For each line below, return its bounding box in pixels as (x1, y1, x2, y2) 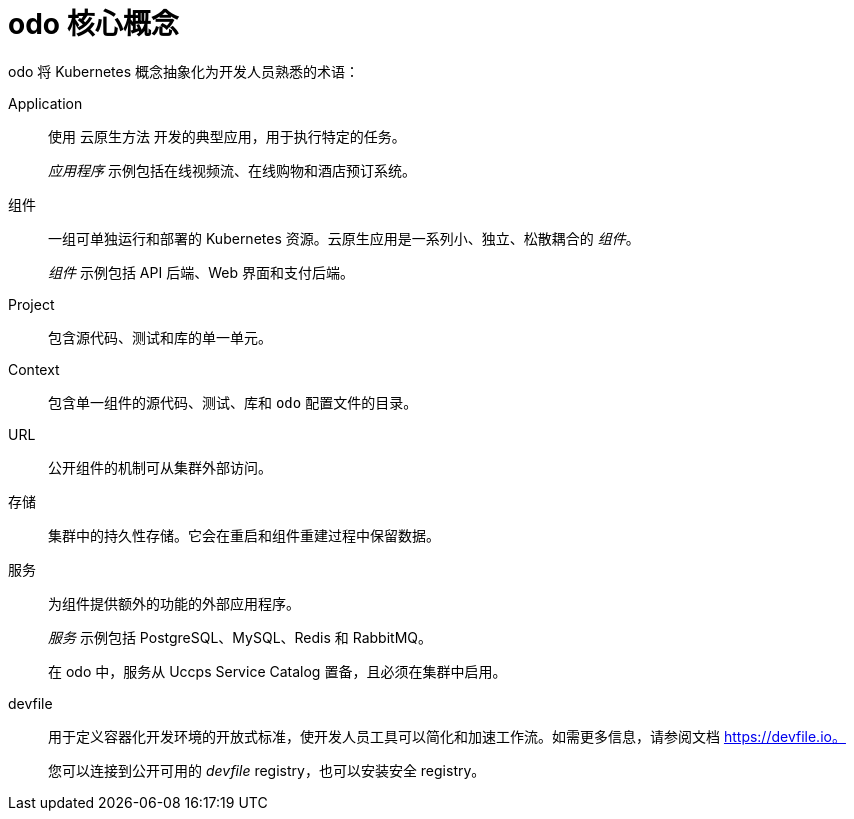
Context (8, 360, 60, 378)
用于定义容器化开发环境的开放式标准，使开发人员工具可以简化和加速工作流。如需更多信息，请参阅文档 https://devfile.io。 (48, 727, 846, 745)
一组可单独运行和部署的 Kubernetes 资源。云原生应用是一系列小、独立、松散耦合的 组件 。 (48, 229, 640, 247)
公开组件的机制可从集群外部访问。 (48, 458, 272, 476)
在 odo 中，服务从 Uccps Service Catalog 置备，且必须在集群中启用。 (48, 662, 507, 680)
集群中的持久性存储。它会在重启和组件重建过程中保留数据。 (48, 526, 440, 544)
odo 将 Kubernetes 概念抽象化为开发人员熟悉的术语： (8, 62, 360, 80)
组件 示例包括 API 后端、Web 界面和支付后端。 (48, 263, 354, 281)
